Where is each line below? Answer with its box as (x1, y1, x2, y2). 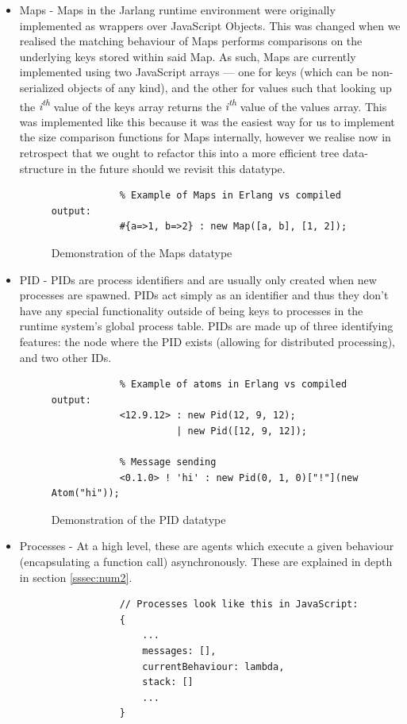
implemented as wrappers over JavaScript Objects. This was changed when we (19, 17, 401, 33)
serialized (19, 79, 64, 95)
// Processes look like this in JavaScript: (119, 599, 359, 610)
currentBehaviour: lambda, (142, 660, 285, 672)
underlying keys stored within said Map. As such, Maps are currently (19, 48, 356, 64)
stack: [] (142, 676, 194, 688)
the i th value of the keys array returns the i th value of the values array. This (19, 95, 387, 114)
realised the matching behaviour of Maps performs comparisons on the (19, 33, 363, 49)
